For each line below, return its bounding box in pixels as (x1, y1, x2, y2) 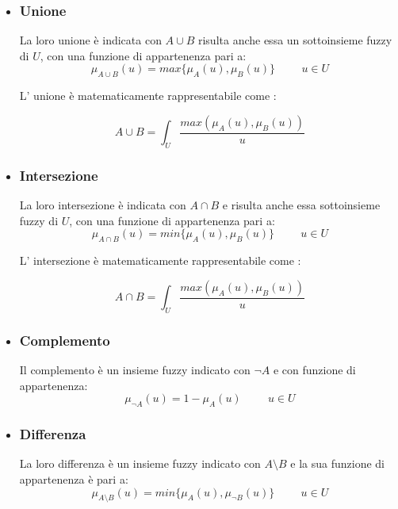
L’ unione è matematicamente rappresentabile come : (19, 87, 277, 104)
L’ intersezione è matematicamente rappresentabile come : (19, 252, 301, 269)
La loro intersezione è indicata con (19, 197, 186, 213)
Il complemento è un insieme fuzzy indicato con (19, 362, 251, 378)
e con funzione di (273, 362, 356, 378)
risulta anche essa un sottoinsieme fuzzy (197, 32, 392, 48)
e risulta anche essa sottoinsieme (222, 197, 381, 213)
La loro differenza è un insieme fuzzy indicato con (19, 455, 261, 472)
